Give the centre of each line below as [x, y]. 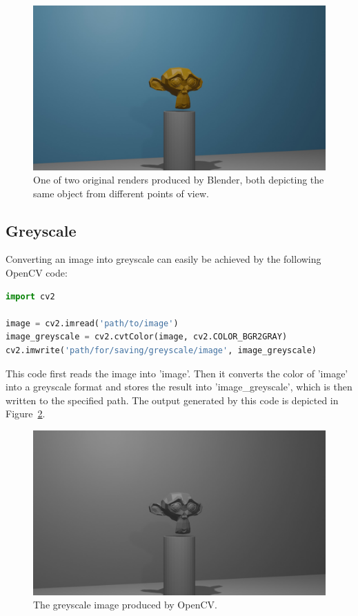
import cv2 [30, 296]
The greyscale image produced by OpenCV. [125, 605]
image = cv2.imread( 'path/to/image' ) [92, 323]
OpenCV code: [37, 273]
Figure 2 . [26, 414]
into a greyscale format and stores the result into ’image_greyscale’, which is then [179, 387]
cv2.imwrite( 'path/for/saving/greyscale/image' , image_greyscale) [161, 351]
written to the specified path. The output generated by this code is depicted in [172, 400]
